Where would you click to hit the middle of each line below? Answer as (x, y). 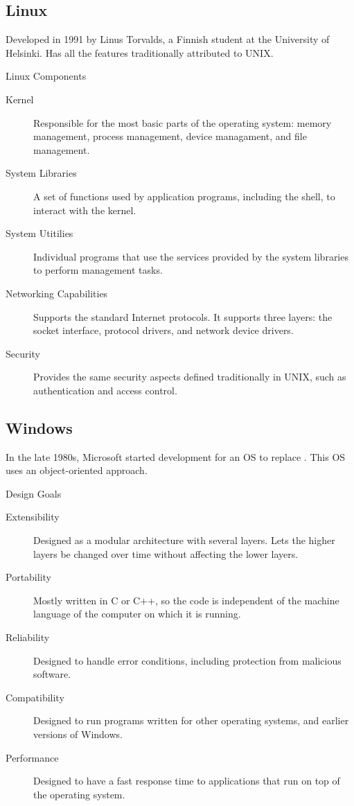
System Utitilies (39, 233)
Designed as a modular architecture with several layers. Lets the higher (184, 540)
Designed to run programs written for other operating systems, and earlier (191, 720)
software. (52, 674)
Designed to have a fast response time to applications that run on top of (187, 781)
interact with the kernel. (85, 210)
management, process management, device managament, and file (170, 136)
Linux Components (46, 76)
